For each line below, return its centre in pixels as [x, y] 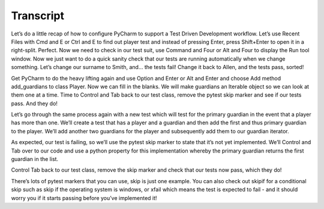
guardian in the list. [35, 159]
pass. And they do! [34, 103]
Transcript [37, 16]
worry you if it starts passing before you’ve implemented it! [84, 198]
